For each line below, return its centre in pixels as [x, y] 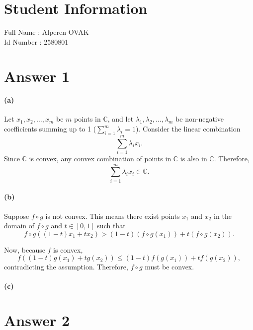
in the [223, 216]
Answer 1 [37, 76]
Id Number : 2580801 [36, 41]
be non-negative [200, 119]
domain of [19, 226]
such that [111, 226]
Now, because [25, 249]
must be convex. [169, 267]
